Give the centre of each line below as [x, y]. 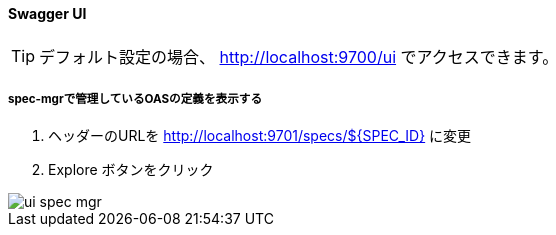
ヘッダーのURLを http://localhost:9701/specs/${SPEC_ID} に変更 [260, 136]
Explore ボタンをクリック [131, 170]
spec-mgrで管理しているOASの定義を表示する [135, 99]
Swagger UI [47, 13]
